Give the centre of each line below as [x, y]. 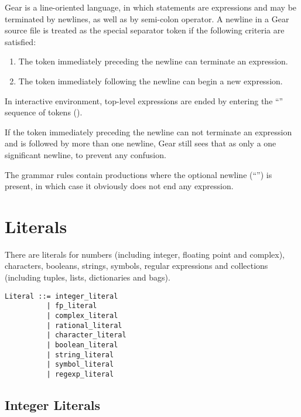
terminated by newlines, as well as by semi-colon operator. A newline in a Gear [147, 18]
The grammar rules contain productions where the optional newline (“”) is [138, 174]
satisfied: [20, 41]
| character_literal [86, 335]
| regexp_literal [80, 374]
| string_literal [80, 355]
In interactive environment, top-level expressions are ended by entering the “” [144, 100]
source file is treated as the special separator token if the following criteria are [145, 30]
